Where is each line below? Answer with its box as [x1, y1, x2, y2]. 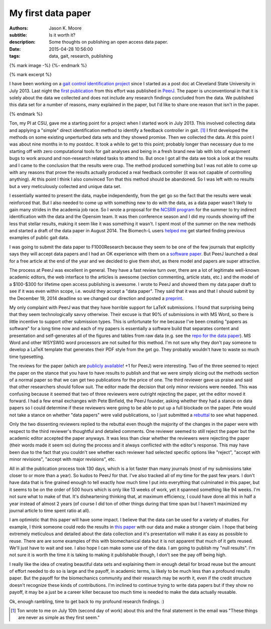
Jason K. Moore [49, 25, 82, 31]
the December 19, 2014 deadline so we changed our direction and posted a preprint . [9, 295, 184, 301]
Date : [9, 46, 21, 52]
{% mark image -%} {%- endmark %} [9, 62, 87, 68]
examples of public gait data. [9, 235, 70, 241]
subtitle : [9, 32, 28, 38]
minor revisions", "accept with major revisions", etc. [9, 456, 116, 462]
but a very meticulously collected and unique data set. [9, 183, 121, 189]
